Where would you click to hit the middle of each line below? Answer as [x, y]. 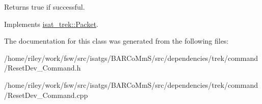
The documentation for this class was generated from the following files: [116, 41]
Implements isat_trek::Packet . [51, 24]
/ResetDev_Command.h [43, 68]
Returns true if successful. [45, 7]
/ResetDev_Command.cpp [46, 95]
